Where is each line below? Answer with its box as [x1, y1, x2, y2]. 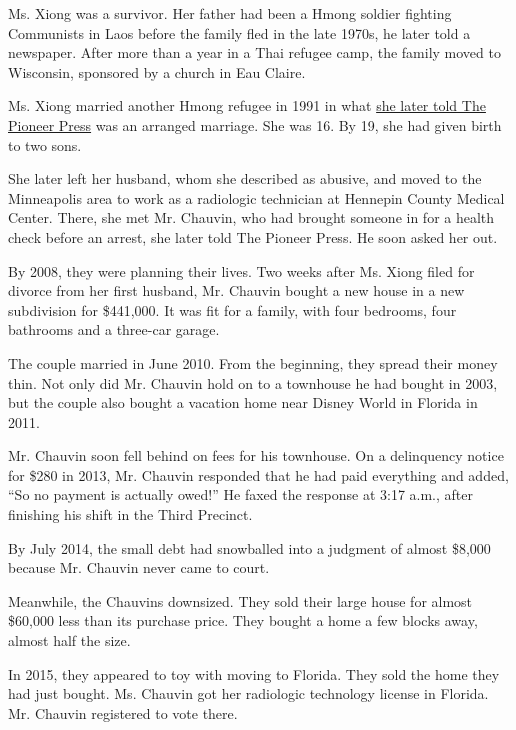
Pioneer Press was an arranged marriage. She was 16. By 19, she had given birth [8, 114, 502, 135]
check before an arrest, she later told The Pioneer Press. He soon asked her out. [8, 226, 498, 247]
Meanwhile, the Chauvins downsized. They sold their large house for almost [8, 590, 473, 611]
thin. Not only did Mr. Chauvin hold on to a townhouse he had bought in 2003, [8, 372, 498, 393]
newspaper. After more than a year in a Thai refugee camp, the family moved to [8, 42, 501, 63]
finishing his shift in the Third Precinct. [8, 504, 253, 525]
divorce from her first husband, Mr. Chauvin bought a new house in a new [8, 280, 465, 301]
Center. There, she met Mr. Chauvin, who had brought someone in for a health [8, 207, 495, 228]
